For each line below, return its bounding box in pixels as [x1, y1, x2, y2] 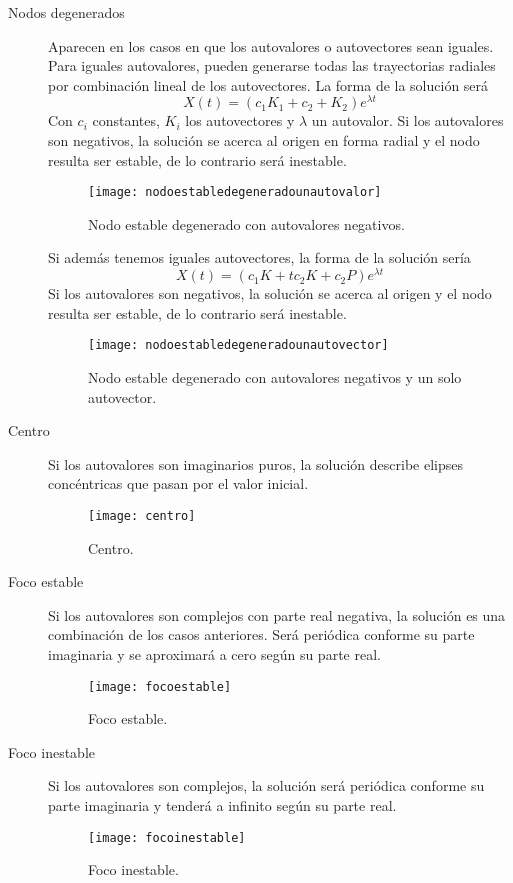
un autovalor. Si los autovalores [311, 110, 504, 131]
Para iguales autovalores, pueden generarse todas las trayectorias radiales [48, 55, 496, 76]
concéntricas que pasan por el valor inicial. [48, 473, 309, 494]
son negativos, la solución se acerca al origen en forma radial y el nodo [48, 130, 480, 151]
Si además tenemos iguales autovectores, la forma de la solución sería [48, 247, 471, 268]
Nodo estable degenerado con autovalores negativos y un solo [88, 367, 462, 387]
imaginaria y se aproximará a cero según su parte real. [48, 644, 381, 664]
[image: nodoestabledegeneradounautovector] [88, 338, 389, 353]
